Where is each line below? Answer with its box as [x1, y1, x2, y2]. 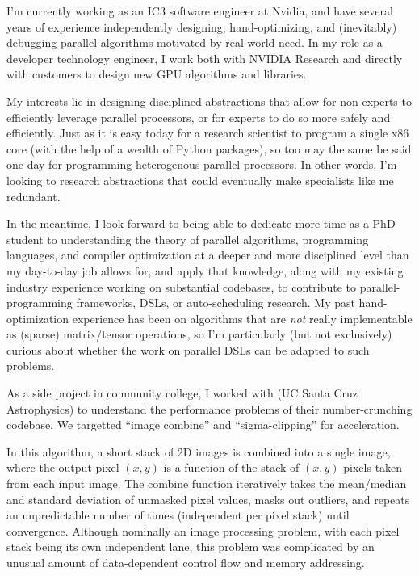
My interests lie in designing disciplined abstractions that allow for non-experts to [6, 92, 412, 109]
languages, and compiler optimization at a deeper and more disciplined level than [6, 246, 409, 263]
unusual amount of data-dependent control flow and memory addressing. [6, 554, 365, 570]
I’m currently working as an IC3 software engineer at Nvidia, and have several [6, 2, 393, 19]
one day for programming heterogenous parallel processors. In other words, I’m [6, 156, 397, 173]
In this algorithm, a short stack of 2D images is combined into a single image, [6, 443, 391, 460]
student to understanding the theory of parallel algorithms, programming [6, 230, 369, 247]
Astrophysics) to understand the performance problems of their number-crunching [6, 400, 413, 417]
